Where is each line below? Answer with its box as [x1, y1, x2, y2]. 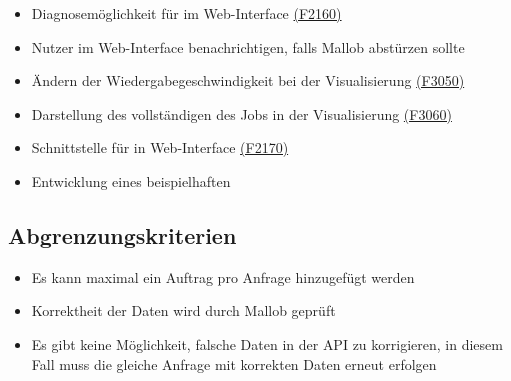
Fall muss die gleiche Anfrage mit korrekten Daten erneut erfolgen [31, 353, 437, 374]
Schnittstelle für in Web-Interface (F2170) [31, 137, 289, 158]
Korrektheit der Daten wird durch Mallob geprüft [31, 300, 336, 321]
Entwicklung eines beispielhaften [31, 170, 231, 191]
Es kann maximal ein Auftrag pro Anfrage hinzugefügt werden [31, 266, 415, 287]
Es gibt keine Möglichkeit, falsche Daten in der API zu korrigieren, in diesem [31, 333, 503, 354]
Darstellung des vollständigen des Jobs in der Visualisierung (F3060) [31, 103, 452, 124]
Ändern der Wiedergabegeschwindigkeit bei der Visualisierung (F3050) [31, 70, 465, 91]
